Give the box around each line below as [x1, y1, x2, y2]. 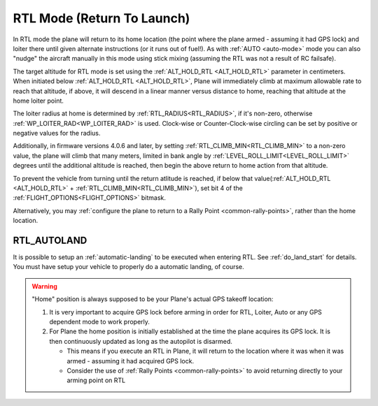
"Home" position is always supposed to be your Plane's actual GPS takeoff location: [31, 295, 274, 303]
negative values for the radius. [13, 129, 101, 138]
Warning [31, 282, 57, 290]
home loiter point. [13, 96, 64, 105]
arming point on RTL [66, 376, 126, 384]
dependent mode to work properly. [49, 318, 150, 326]
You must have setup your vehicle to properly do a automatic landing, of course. [13, 263, 244, 271]
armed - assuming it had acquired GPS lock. [66, 356, 195, 365]
